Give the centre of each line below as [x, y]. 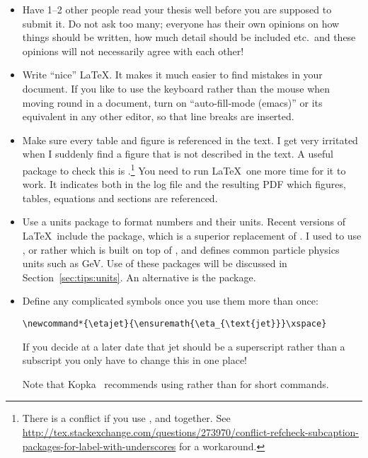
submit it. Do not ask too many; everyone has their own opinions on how [181, 23]
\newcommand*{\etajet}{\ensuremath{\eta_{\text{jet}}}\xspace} [174, 323]
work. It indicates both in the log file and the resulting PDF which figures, [184, 184]
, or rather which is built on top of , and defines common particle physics [181, 249]
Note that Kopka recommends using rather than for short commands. [176, 383]
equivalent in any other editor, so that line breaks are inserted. [158, 116]
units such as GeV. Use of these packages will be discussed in [155, 263]
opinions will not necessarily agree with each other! [133, 51]
